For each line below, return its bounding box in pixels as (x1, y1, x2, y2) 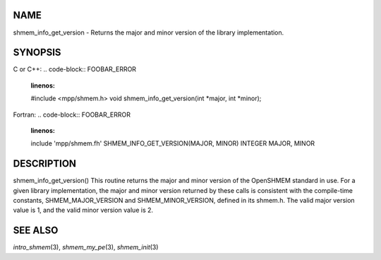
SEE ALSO (13, 225, 59, 237)
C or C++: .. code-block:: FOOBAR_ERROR (13, 65, 137, 73)
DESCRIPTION (13, 158, 77, 170)
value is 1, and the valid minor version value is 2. (13, 206, 154, 215)
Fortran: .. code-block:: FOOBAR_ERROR (13, 110, 131, 119)
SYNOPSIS (13, 47, 61, 59)
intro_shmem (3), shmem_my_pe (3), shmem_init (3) (13, 243, 159, 252)
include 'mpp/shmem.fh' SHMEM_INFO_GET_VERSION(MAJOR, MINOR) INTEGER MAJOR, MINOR (30, 139, 315, 148)
